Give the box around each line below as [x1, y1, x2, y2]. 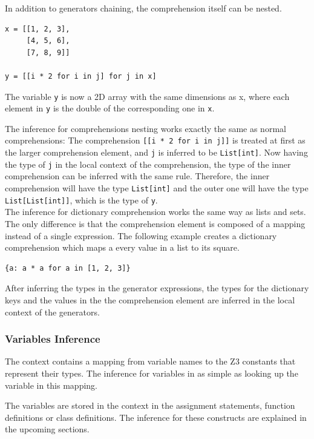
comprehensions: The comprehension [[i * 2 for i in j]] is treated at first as [5, 134, 306, 147]
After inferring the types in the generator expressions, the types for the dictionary [5, 282, 309, 294]
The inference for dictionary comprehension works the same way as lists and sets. [5, 205, 306, 218]
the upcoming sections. [5, 423, 90, 435]
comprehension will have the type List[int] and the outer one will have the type [5, 182, 309, 194]
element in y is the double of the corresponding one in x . [5, 102, 215, 114]
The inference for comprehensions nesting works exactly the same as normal [5, 122, 286, 134]
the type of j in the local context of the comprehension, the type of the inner [5, 157, 291, 170]
